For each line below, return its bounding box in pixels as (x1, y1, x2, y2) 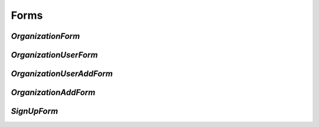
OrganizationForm (11, 31, 80, 41)
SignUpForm (11, 106, 58, 116)
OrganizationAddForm (11, 88, 96, 98)
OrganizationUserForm (11, 50, 98, 60)
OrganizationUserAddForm (11, 69, 113, 79)
